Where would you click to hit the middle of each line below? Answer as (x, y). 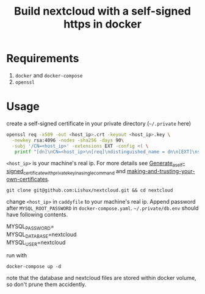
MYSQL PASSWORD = (30, 227)
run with (17, 256)
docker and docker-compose (49, 75)
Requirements (43, 59)
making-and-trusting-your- (161, 171)
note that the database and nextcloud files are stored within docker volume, (101, 278)
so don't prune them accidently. (46, 284)
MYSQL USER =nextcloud (36, 243)
